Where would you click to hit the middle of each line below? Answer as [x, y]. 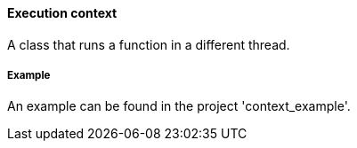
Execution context [62, 13]
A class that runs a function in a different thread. [149, 44]
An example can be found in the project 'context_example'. [179, 106]
